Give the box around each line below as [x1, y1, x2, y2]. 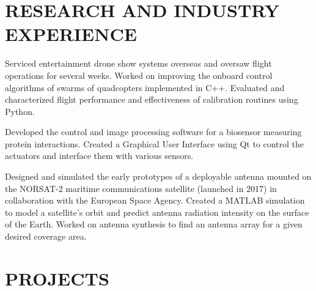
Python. [5, 105, 35, 117]
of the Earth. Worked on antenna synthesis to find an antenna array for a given [5, 218, 303, 230]
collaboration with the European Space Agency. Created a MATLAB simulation [5, 194, 305, 207]
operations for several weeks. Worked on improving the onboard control [5, 68, 273, 81]
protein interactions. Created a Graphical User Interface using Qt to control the [5, 137, 304, 150]
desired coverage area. [5, 230, 87, 243]
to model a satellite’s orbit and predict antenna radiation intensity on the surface [5, 205, 309, 218]
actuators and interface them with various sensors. [5, 149, 194, 162]
